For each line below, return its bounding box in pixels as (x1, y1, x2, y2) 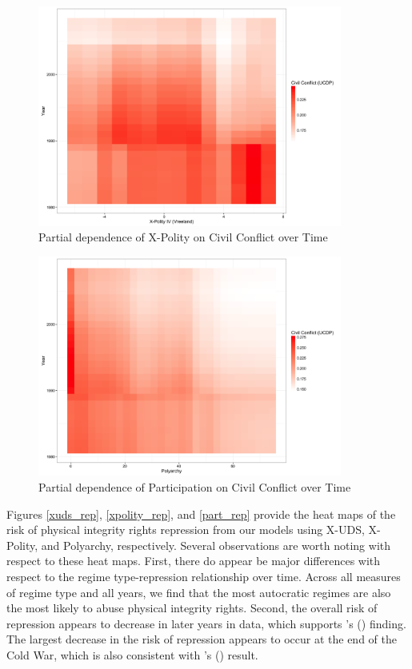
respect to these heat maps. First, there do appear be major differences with (6, 552, 381, 569)
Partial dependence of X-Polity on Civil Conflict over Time (38, 229, 328, 245)
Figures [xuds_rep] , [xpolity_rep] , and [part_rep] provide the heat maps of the (6, 505, 396, 522)
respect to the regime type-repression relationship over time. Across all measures (6, 567, 401, 584)
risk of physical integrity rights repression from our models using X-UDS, (6, 521, 365, 538)
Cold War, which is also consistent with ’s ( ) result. (6, 646, 258, 663)
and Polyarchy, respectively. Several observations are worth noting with (41, 536, 391, 553)
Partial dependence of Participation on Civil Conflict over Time (38, 478, 351, 495)
